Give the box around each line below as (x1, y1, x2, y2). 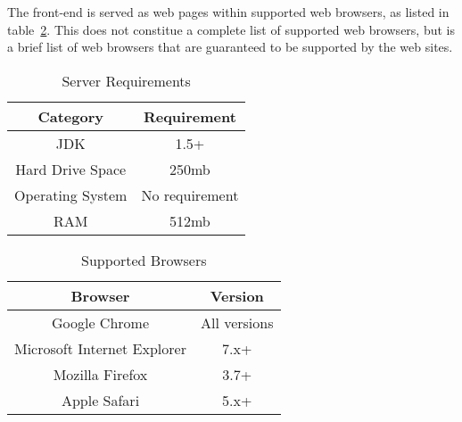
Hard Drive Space (15, 158, 127, 179)
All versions (200, 311, 274, 333)
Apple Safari (61, 389, 140, 410)
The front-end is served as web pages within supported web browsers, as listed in (7, 3, 450, 21)
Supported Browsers (80, 249, 207, 270)
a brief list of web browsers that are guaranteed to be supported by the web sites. (7, 37, 453, 56)
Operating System (14, 184, 128, 205)
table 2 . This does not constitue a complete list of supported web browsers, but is (7, 20, 455, 38)
